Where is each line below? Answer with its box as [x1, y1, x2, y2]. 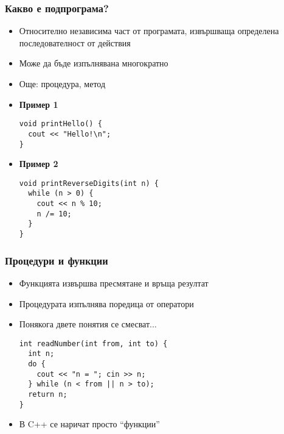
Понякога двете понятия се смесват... [19, 318, 157, 330]
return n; [28, 390, 68, 399]
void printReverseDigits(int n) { [19, 179, 159, 188]
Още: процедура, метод [19, 77, 106, 90]
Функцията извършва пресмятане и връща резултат [19, 276, 209, 289]
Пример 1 [19, 98, 58, 110]
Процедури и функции [5, 252, 108, 268]
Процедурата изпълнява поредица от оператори [19, 297, 194, 310]
